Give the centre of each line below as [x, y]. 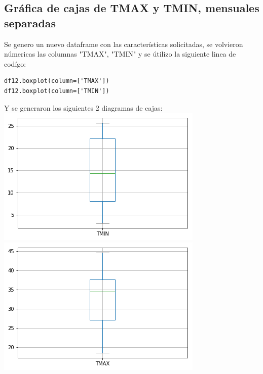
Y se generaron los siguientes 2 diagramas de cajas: [83, 107]
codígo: [15, 63]
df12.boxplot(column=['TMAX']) [57, 81]
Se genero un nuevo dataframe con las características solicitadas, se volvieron [124, 44]
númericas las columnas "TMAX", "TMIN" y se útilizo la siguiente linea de [120, 54]
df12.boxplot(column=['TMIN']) [57, 91]
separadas [30, 22]
